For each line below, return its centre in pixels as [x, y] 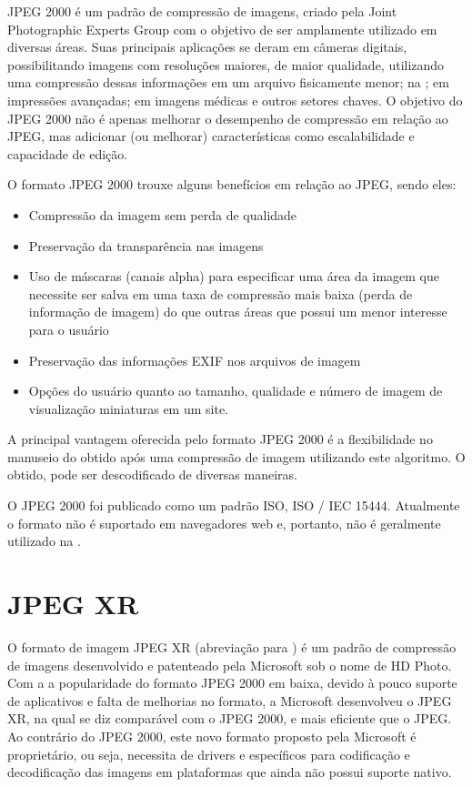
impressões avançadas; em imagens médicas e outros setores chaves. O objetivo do [235, 100]
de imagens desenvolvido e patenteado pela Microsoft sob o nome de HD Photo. [230, 665]
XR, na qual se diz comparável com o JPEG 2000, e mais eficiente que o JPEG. [230, 718]
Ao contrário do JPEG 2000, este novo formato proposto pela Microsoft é [212, 736]
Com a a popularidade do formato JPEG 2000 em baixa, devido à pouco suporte [232, 683]
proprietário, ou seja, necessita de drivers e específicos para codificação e [209, 754]
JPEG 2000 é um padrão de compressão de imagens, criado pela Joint [202, 11]
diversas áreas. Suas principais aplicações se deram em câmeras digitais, [207, 47]
